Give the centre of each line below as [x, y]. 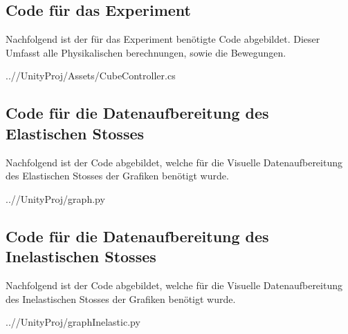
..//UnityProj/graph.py [55, 198]
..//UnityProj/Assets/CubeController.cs [91, 76]
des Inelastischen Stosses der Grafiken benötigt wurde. [121, 298]
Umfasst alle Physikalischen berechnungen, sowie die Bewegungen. [146, 52]
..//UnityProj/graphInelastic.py [73, 322]
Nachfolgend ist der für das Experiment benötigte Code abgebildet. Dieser [163, 39]
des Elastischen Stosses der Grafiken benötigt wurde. [117, 176]
